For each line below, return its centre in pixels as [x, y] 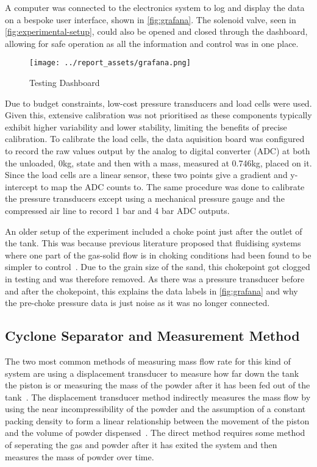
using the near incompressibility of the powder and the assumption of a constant [155, 409]
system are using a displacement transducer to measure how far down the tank [152, 373]
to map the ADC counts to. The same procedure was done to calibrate [173, 186]
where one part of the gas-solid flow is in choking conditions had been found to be [158, 255]
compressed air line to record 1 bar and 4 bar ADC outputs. [117, 210]
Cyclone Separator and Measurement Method [152, 336]
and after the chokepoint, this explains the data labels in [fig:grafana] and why [151, 291]
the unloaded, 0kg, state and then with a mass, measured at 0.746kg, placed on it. [158, 162]
